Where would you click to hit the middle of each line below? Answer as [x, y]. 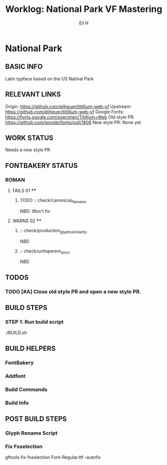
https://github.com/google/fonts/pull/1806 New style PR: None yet [73, 122]
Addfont [15, 376]
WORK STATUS [29, 138]
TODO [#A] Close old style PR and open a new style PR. [73, 292]
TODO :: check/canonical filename [53, 201]
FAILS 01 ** [24, 191]
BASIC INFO [24, 67]
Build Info [17, 403]
